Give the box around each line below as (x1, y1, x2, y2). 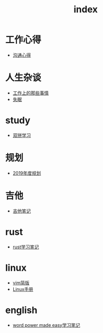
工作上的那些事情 (12, 90, 49, 96)
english (5, 304, 38, 316)
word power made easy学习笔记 (12, 322, 81, 328)
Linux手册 (12, 286, 34, 292)
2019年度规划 (12, 170, 41, 176)
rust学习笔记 (12, 244, 39, 250)
